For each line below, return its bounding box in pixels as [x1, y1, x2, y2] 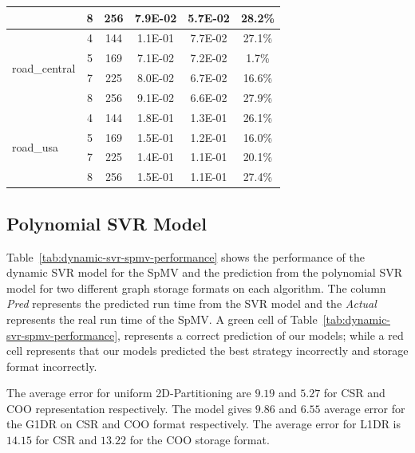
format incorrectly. [6, 357, 97, 374]
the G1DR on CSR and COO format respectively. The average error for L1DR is [6, 416, 401, 432]
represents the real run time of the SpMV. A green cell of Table [6, 310, 318, 327]
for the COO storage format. [129, 431, 270, 448]
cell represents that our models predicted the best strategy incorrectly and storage [6, 342, 409, 359]
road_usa [12, 138, 59, 155]
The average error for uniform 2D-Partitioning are [6, 384, 251, 401]
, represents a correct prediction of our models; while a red [117, 326, 404, 343]
